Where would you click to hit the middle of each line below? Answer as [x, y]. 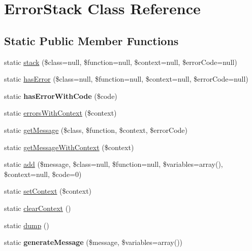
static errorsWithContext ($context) [60, 113]
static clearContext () [38, 208]
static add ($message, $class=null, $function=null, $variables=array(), [114, 164]
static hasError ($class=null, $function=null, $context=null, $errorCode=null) [126, 79]
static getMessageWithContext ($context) [69, 147]
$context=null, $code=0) [43, 174]
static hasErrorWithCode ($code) [61, 96]
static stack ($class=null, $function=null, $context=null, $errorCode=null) [121, 62]
